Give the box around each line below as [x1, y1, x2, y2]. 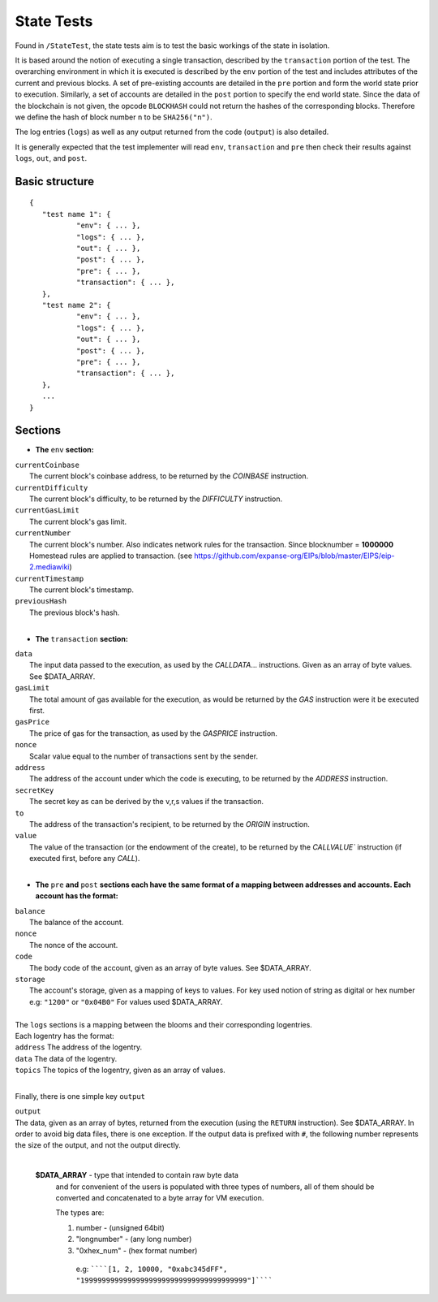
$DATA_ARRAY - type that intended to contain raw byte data [35, 1170, 239, 1180]
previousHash [15, 597, 67, 606]
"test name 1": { [41, 210, 111, 218]
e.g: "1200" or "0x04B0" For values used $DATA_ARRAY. [29, 997, 223, 1006]
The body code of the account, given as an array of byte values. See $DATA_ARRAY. [29, 962, 311, 972]
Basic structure [15, 175, 95, 188]
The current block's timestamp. [29, 585, 134, 595]
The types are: [55, 1208, 105, 1218]
